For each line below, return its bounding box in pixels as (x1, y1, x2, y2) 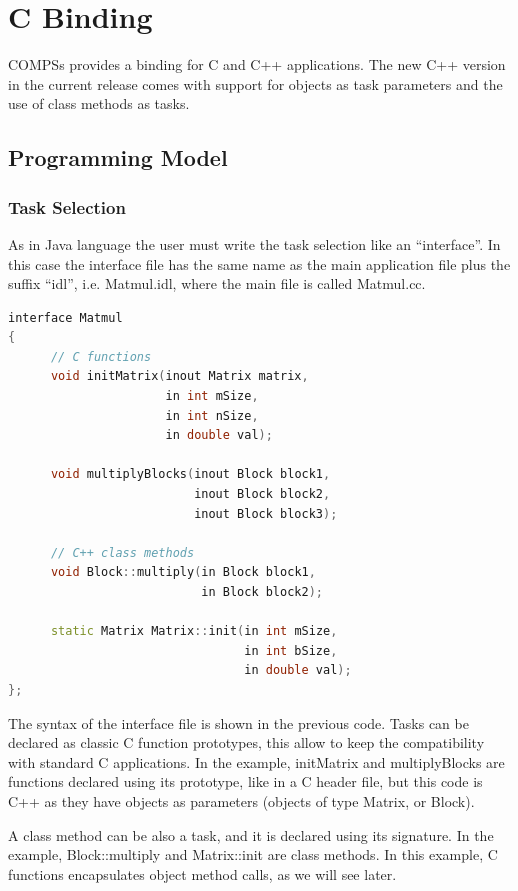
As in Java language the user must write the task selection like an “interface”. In (8, 233, 501, 254)
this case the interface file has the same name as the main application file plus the (8, 253, 511, 274)
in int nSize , (165, 408, 259, 423)
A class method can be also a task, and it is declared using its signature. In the (8, 824, 494, 845)
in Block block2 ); (201, 585, 323, 599)
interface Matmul (8, 310, 123, 325)
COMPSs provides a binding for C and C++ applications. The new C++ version (8, 54, 506, 75)
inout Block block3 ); (194, 506, 338, 521)
